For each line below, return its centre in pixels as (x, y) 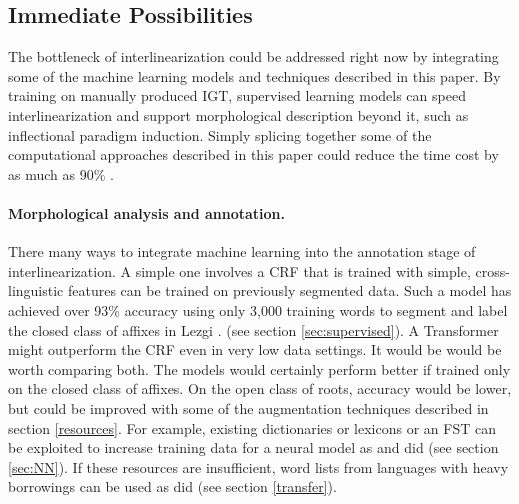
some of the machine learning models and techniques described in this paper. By (254, 75)
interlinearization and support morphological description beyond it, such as (238, 114)
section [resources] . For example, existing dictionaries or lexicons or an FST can (252, 427)
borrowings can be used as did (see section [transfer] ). (172, 486)
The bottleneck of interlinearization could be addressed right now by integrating (253, 56)
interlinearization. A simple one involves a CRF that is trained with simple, (239, 270)
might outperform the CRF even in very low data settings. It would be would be (255, 349)
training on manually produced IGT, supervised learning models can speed (237, 95)
